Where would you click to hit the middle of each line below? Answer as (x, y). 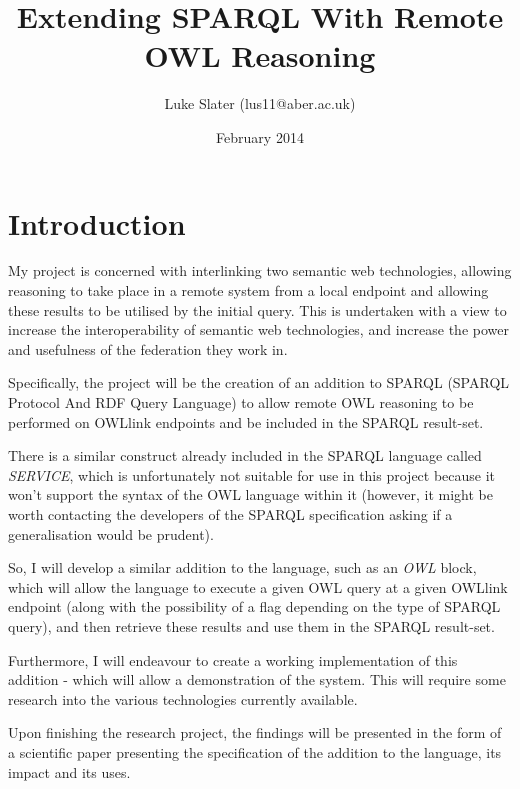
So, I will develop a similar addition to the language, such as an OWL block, (242, 567)
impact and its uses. (69, 771)
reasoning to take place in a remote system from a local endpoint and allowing (248, 290)
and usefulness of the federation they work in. (148, 348)
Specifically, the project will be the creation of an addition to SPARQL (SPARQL (259, 382)
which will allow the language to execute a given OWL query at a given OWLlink (258, 586)
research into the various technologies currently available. (183, 698)
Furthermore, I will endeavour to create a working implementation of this (233, 659)
